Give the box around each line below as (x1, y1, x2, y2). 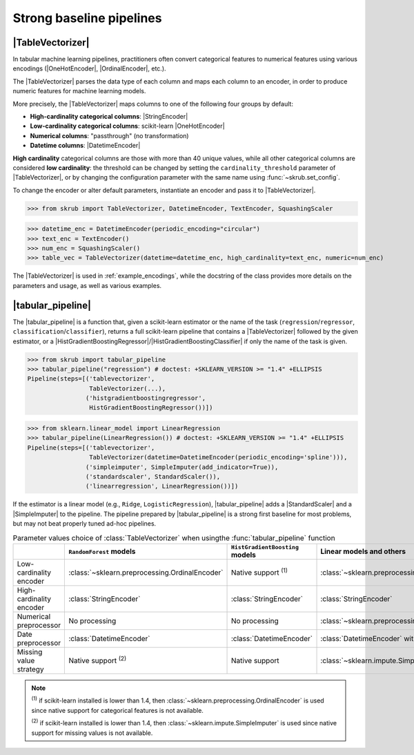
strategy (17, 664, 44, 673)
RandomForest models (68, 546, 136, 556)
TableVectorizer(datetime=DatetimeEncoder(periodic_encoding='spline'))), (88, 453, 348, 461)
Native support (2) (68, 654, 127, 666)
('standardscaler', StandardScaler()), (85, 473, 221, 481)
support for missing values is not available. (31, 729, 153, 737)
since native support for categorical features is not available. (31, 706, 204, 714)
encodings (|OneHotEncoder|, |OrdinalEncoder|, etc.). (12, 64, 166, 73)
